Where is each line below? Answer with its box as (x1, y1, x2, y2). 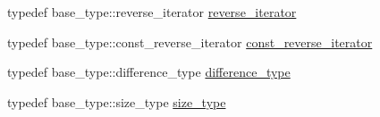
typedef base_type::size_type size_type (7, 92, 226, 111)
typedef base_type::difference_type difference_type (7, 63, 291, 81)
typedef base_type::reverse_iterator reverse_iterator (7, 3, 297, 21)
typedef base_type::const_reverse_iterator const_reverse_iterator (7, 32, 373, 51)
